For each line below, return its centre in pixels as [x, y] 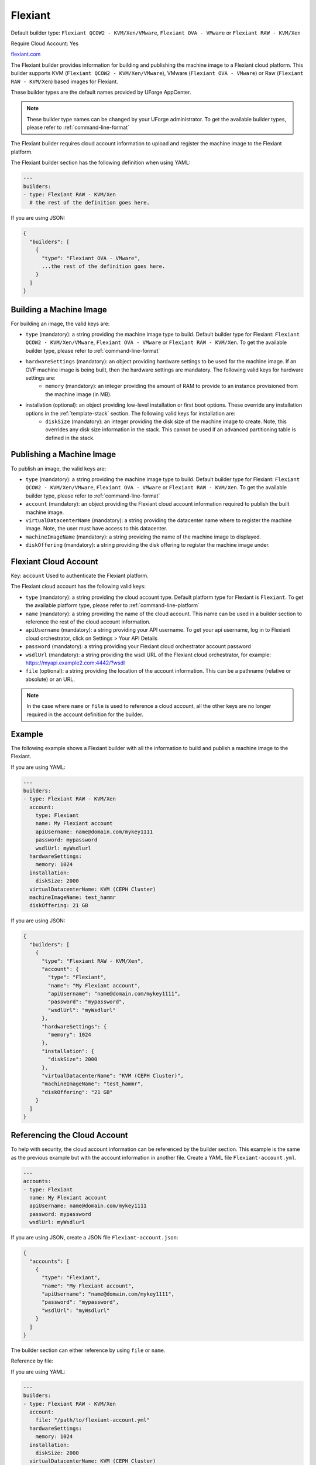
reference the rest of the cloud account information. [88, 622]
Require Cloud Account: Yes [45, 43]
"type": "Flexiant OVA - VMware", [91, 258]
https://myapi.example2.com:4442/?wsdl [75, 663]
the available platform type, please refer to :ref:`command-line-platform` [113, 605]
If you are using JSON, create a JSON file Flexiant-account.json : [95, 1238]
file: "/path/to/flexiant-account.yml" [93, 1420]
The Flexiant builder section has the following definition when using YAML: [101, 163]
